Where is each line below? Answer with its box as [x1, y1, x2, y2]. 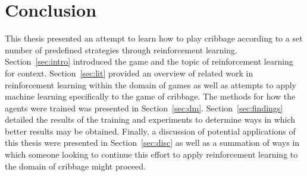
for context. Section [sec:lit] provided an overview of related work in [5, 66, 253, 79]
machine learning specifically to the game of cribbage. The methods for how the [5, 90, 296, 103]
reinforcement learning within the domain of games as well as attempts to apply [5, 78, 297, 91]
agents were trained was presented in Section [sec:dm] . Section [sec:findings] [5, 101, 283, 114]
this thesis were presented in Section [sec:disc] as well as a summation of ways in [5, 136, 300, 149]
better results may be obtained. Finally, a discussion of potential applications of [5, 124, 296, 137]
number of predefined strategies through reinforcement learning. [5, 43, 237, 56]
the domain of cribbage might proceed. [5, 159, 146, 172]
